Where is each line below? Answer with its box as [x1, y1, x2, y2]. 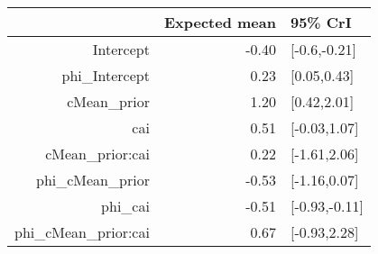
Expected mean [163, 12, 276, 32]
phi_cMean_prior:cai [14, 222, 150, 242]
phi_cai [101, 195, 150, 216]
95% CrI [290, 12, 352, 32]
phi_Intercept [61, 65, 150, 86]
